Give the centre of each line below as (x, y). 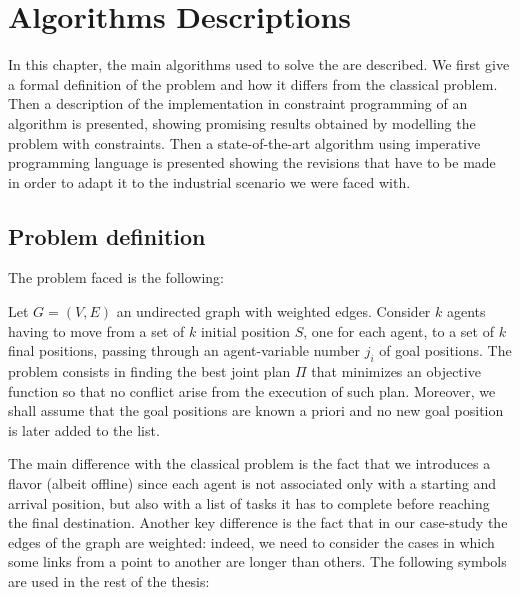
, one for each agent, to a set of (398, 330)
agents (466, 311)
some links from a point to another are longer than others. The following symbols (257, 561)
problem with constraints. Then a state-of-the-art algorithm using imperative (244, 142)
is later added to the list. (84, 429)
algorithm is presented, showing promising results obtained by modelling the (242, 122)
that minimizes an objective (396, 371)
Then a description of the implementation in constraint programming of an (238, 103)
